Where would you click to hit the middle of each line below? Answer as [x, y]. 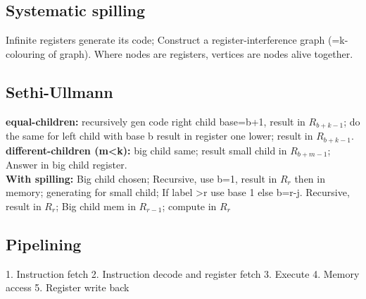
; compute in [189, 206]
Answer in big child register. [67, 164]
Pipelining [44, 244]
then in [310, 178]
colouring [26, 53]
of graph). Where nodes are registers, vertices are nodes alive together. [201, 53]
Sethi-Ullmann [59, 91]
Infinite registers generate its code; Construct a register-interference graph [165, 40]
